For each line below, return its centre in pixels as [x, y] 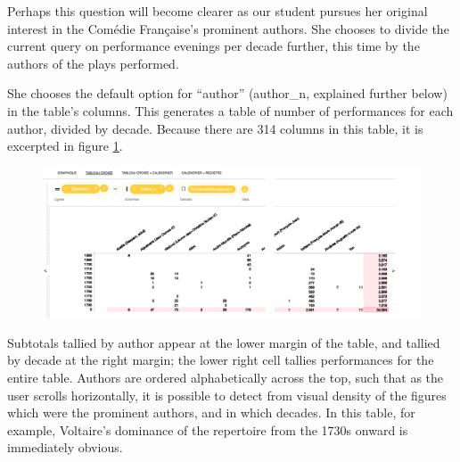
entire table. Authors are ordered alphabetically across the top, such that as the [226, 378]
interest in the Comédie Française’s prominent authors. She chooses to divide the [228, 28]
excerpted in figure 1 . [65, 146]
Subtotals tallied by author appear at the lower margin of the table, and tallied [224, 342]
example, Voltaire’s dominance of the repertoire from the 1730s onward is [208, 429]
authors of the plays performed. [93, 63]
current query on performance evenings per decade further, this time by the [214, 46]
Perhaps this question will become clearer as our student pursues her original [218, 11]
